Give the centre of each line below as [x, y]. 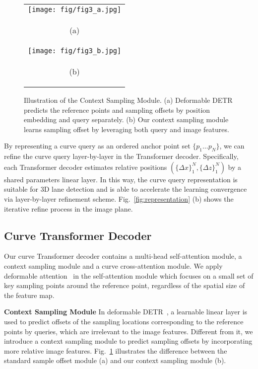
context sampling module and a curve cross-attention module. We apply [113, 265]
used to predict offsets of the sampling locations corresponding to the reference [124, 321]
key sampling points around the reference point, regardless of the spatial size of [125, 285]
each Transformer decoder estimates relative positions [86, 167]
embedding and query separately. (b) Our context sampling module [126, 119]
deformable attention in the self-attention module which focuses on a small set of [129, 275]
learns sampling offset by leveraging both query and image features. [127, 129]
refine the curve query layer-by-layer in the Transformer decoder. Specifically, [121, 156]
